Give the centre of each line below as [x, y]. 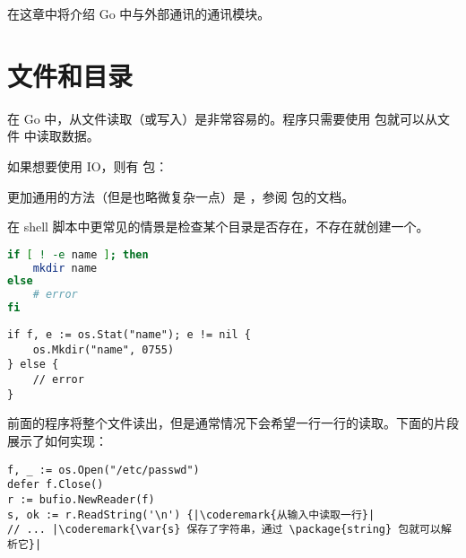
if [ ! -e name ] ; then [78, 254]
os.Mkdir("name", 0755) [104, 349]
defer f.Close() [56, 485]
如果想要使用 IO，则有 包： [88, 166]
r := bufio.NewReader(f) [81, 499]
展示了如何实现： [57, 440]
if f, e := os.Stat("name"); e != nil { [129, 335]
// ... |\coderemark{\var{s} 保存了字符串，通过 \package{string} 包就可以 [224, 530]
